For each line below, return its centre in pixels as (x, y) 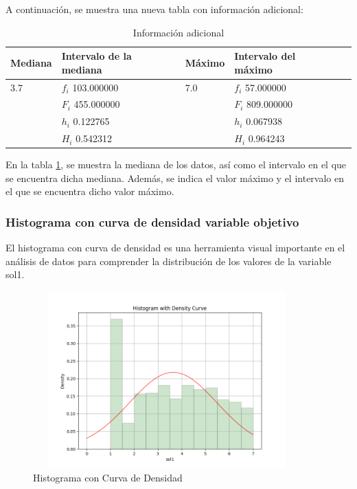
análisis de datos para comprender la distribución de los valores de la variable (169, 261)
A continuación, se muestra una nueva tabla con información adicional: (154, 9)
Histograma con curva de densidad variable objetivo (152, 221)
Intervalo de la (96, 56)
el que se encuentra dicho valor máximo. (90, 191)
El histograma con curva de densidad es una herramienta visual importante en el (175, 248)
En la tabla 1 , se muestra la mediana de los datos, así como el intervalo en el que (176, 164)
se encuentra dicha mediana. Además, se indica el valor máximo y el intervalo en (175, 178)
